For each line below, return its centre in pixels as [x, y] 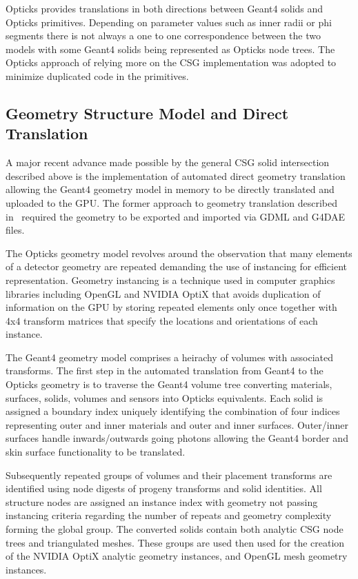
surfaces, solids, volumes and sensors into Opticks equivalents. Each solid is [165, 397]
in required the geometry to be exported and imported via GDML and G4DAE [175, 216]
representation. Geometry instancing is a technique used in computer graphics [170, 280]
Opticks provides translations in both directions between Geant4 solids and [165, 8]
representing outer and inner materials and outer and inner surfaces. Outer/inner [177, 424]
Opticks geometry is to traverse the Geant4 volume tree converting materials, [169, 384]
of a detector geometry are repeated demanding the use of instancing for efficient [176, 266]
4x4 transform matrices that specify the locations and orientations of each [162, 320]
